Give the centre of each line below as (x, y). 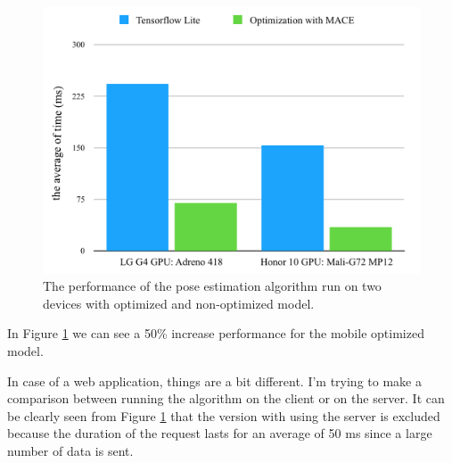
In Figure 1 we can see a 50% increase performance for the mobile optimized (216, 333)
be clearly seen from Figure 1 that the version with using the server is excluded (224, 415)
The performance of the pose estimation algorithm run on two (212, 286)
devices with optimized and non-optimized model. (179, 303)
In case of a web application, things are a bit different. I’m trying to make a (214, 380)
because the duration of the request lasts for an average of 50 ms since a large (220, 433)
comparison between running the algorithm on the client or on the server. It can (226, 398)
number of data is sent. (70, 450)
